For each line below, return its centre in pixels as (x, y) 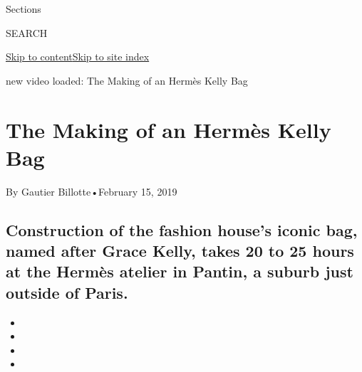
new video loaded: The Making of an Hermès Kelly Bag (127, 80)
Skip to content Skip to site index (78, 57)
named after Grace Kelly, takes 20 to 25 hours (180, 251)
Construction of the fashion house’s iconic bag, (182, 229)
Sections (24, 9)
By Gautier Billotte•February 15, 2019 (92, 191)
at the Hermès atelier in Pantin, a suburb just (180, 271)
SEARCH (27, 32)
